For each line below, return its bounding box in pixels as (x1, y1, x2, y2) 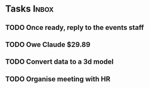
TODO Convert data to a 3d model (5, 58, 114, 66)
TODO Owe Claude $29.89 (5, 40, 91, 49)
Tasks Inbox (5, 3, 54, 15)
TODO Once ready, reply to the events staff (5, 23, 144, 32)
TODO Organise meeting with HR (5, 74, 110, 83)
